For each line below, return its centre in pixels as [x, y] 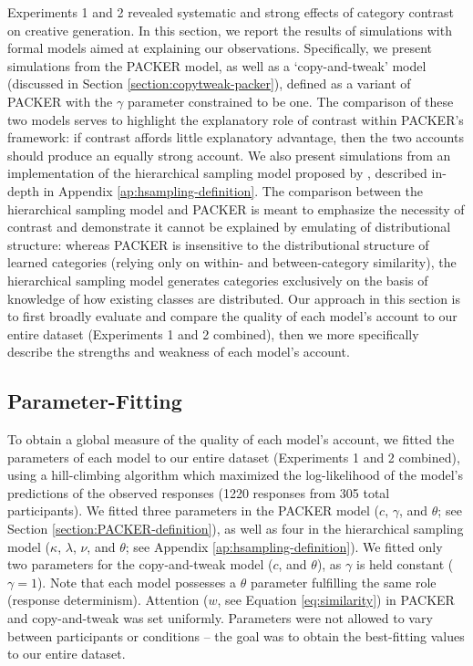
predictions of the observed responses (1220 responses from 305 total [199, 492]
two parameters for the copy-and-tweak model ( [140, 564]
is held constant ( [405, 564]
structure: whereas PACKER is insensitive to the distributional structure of [218, 244]
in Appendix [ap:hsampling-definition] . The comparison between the [233, 190]
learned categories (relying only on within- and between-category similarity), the [232, 262]
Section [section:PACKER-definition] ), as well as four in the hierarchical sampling [236, 529]
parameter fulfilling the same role [343, 582]
